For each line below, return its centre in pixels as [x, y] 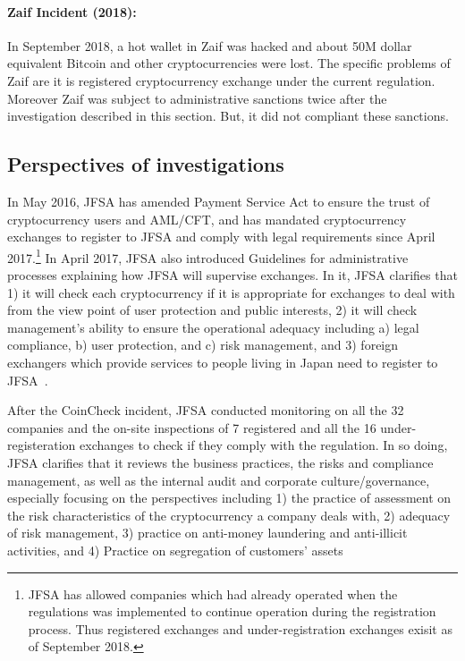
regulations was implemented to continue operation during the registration [232, 611]
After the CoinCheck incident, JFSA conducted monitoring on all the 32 [206, 410]
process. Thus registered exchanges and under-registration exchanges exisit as [240, 628]
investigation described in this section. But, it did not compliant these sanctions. [228, 116]
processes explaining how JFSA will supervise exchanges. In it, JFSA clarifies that [232, 275]
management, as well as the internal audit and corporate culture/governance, [219, 480]
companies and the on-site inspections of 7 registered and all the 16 [192, 427]
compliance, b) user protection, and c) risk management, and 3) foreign [203, 345]
